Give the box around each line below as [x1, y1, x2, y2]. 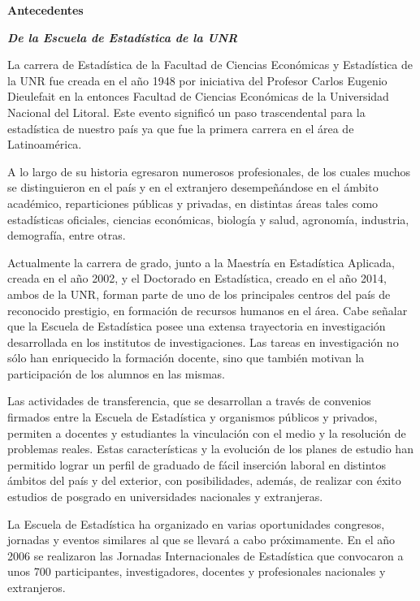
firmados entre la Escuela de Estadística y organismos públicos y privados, [7, 409, 378, 426]
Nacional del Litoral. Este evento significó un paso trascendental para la [7, 103, 366, 120]
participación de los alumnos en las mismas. [7, 365, 225, 382]
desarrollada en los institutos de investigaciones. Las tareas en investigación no [7, 333, 399, 350]
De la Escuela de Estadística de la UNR [7, 28, 238, 45]
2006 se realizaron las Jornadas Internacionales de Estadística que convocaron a [7, 547, 404, 564]
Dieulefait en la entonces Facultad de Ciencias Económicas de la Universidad [7, 88, 389, 105]
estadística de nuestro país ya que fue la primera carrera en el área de [7, 119, 354, 136]
